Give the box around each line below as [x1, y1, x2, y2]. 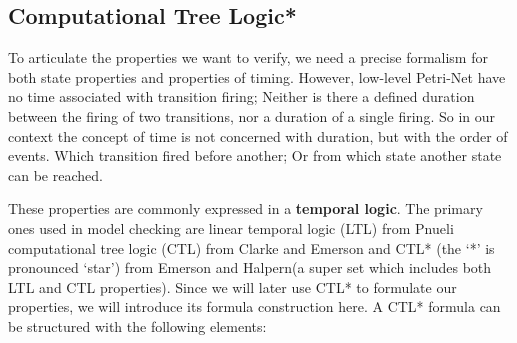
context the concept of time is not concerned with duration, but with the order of [8, 125, 508, 146]
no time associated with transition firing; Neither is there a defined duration [8, 86, 475, 107]
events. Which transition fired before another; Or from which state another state [8, 145, 502, 166]
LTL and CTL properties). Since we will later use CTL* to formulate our [8, 276, 457, 297]
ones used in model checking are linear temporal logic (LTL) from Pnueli [8, 217, 454, 238]
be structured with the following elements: [8, 315, 267, 336]
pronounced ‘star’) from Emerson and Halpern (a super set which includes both [8, 257, 492, 278]
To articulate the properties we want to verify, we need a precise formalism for [8, 47, 488, 68]
